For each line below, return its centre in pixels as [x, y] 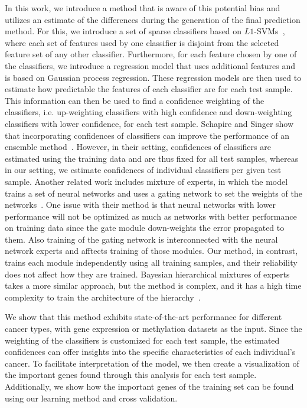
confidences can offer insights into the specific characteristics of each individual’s [150, 352]
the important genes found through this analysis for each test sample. [131, 375]
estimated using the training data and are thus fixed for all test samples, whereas [152, 158]
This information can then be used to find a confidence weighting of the [135, 100]
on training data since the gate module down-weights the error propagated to [145, 228]
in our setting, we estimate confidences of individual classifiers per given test [143, 170]
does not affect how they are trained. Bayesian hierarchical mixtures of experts [147, 274]
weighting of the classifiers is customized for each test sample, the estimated [142, 340]
